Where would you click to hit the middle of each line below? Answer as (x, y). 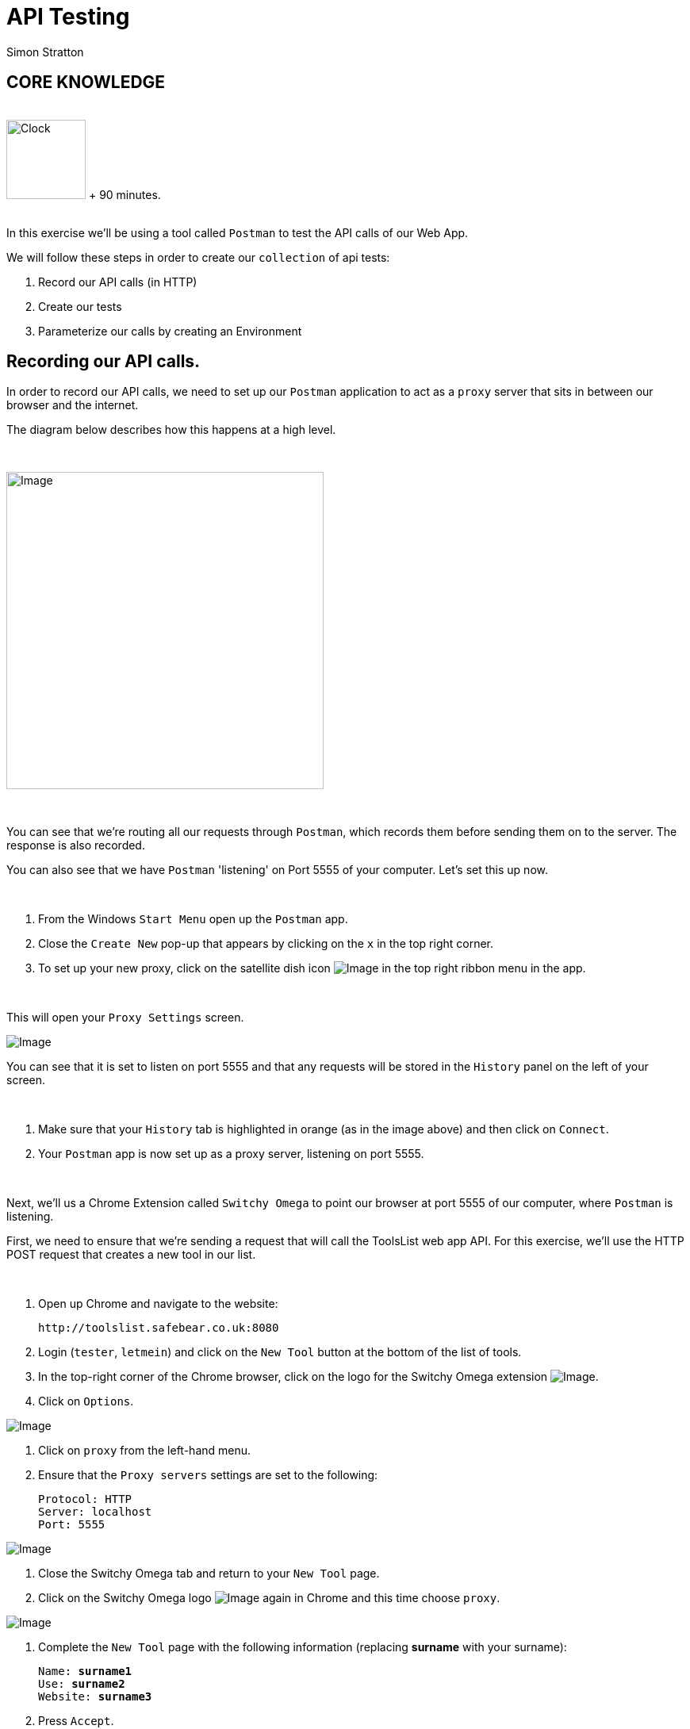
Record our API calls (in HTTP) (118, 282)
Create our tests (80, 306)
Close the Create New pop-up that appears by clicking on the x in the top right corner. (266, 944)
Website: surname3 (95, 1697)
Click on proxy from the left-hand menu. (145, 1451)
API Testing (68, 17)
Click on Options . (86, 1401)
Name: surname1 (85, 1671)
